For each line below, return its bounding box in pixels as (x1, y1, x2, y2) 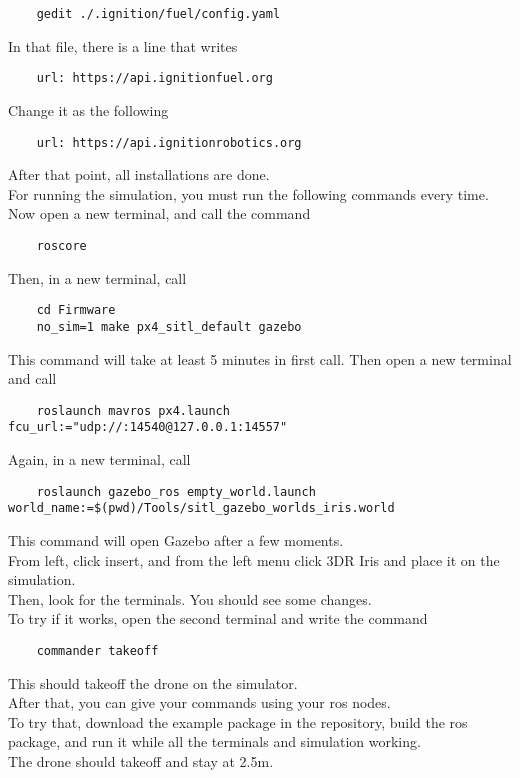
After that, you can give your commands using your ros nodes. (8, 692, 391, 713)
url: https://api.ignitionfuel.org (36, 71, 273, 86)
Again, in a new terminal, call (8, 449, 191, 469)
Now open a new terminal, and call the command (8, 203, 311, 224)
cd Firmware (36, 303, 116, 318)
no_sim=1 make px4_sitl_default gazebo (36, 319, 302, 334)
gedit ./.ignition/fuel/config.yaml (36, 7, 281, 21)
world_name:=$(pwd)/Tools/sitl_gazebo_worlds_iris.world (8, 501, 395, 516)
